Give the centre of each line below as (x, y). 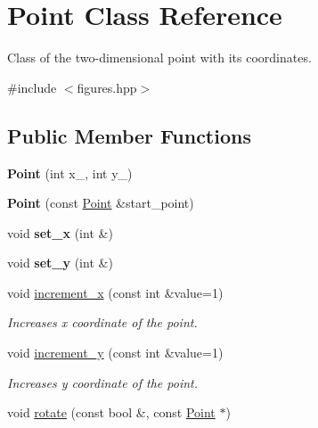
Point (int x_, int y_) (70, 173)
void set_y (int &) (60, 263)
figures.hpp (107, 87)
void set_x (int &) (60, 232)
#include (32, 87)
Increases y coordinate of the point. (103, 382)
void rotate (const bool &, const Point (111, 412)
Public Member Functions (129, 135)
